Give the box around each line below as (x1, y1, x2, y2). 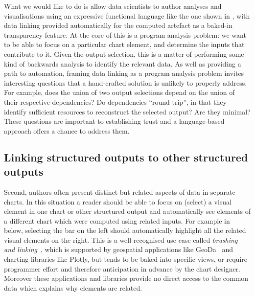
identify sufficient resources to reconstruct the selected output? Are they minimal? (4, 106, 251, 116)
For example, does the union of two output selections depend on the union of (4, 87, 235, 97)
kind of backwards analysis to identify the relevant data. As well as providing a (4, 58, 241, 68)
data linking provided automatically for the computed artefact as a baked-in (4, 20, 232, 30)
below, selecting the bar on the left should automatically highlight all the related (4, 225, 246, 235)
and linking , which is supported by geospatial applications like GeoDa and (4, 244, 233, 254)
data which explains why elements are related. (4, 282, 142, 293)
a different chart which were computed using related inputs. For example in (4, 215, 230, 226)
